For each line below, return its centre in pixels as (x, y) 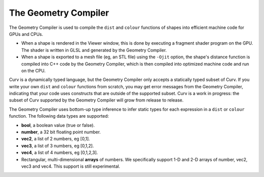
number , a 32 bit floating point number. (61, 132)
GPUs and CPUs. (26, 34)
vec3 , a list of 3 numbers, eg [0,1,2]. (57, 146)
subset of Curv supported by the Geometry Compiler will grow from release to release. (96, 100)
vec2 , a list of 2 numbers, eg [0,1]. (56, 139)
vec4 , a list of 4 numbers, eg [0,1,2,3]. (60, 152)
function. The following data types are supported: (59, 116)
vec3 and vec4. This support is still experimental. (71, 166)
